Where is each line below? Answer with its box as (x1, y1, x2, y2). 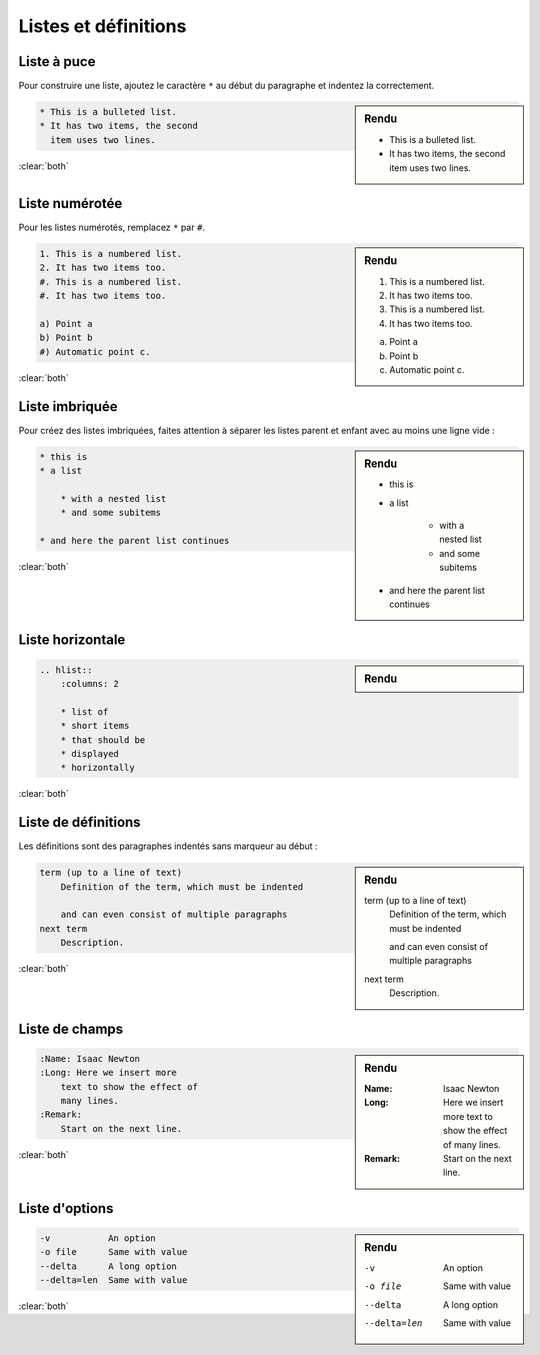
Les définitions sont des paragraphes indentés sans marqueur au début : (18, 840, 319, 852)
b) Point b (39, 332, 93, 344)
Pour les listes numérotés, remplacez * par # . (18, 221, 205, 233)
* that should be (60, 734, 146, 745)
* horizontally (60, 762, 135, 774)
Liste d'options (18, 1200, 114, 1217)
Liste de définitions (18, 814, 141, 831)
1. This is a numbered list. (39, 248, 183, 259)
